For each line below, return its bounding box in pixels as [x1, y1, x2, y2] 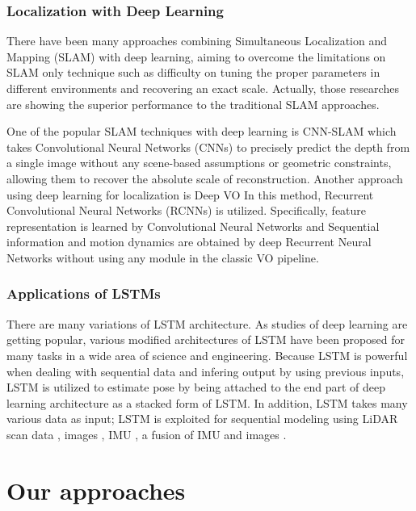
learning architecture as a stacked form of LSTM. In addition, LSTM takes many [6, 394, 408, 411]
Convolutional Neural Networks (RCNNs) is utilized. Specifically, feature [6, 202, 367, 219]
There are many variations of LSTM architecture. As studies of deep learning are [6, 315, 408, 332]
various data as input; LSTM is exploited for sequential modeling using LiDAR [6, 410, 398, 427]
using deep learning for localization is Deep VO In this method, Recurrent [6, 186, 374, 203]
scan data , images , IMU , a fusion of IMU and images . [6, 425, 287, 442]
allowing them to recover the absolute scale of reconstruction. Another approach [6, 170, 403, 186]
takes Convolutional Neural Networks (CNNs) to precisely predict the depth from [6, 138, 410, 155]
